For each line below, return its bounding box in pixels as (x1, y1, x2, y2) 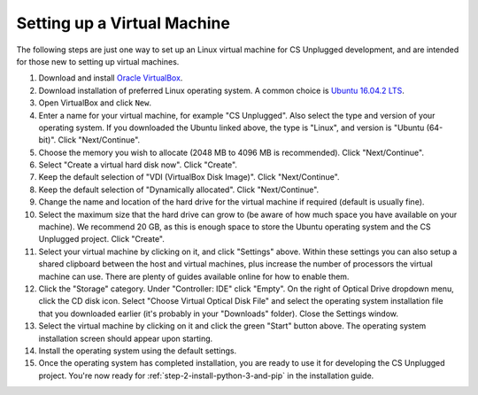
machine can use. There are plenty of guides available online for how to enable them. (38, 271, 350, 282)
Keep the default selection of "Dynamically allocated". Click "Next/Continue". (38, 184, 320, 195)
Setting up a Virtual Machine (16, 13, 230, 33)
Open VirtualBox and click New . (38, 97, 152, 108)
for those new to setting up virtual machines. (16, 56, 180, 66)
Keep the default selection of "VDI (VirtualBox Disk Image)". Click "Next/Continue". (38, 172, 340, 182)
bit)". (38, 135, 57, 145)
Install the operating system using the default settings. (38, 345, 237, 356)
